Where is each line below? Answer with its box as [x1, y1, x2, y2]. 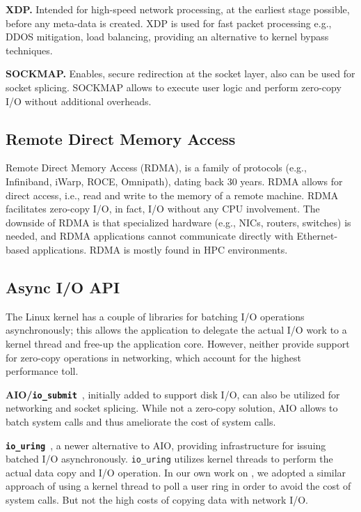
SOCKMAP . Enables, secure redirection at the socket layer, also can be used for [6, 66, 355, 81]
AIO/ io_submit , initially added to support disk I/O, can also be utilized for [6, 387, 340, 401]
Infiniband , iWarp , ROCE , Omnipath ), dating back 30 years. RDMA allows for [6, 173, 343, 188]
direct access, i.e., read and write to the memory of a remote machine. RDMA [6, 187, 339, 202]
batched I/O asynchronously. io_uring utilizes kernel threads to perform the [6, 451, 333, 466]
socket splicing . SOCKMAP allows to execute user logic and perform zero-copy [6, 79, 342, 94]
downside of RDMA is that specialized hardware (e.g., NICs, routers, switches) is [6, 215, 351, 229]
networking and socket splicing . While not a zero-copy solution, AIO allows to [6, 401, 338, 415]
